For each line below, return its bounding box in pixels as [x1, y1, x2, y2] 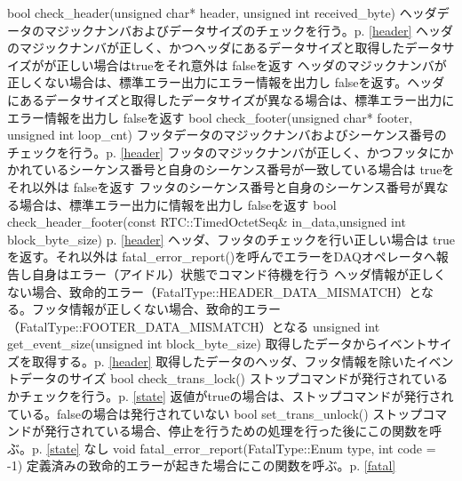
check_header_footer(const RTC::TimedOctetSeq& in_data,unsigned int [7, 212, 406, 231]
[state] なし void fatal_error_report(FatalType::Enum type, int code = [46, 438, 436, 457]
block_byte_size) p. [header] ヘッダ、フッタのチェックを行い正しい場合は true [7, 229, 455, 248]
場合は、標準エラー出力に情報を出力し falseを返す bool [19, 195, 337, 213]
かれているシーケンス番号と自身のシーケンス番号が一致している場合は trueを [7, 160, 455, 179]
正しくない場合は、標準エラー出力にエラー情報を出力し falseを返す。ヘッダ [7, 73, 445, 92]
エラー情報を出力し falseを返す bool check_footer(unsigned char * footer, [7, 108, 413, 126]
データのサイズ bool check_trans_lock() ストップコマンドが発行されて [19, 369, 424, 388]
